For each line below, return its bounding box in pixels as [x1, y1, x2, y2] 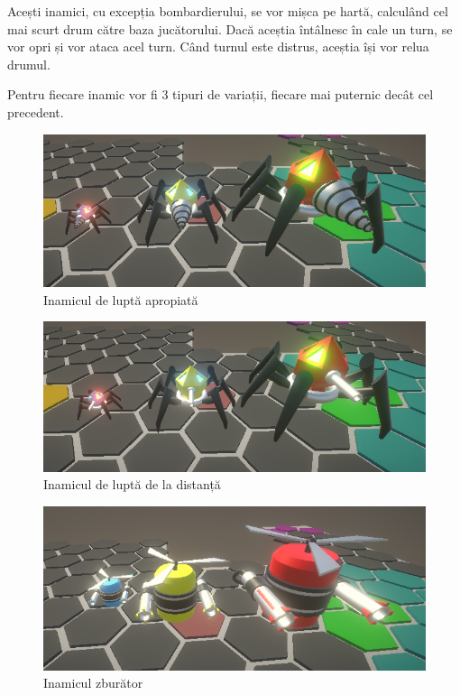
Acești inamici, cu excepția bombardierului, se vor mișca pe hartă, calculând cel [7, 2, 448, 20]
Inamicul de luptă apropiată [43, 290, 198, 309]
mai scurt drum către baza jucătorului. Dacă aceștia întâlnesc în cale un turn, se [7, 19, 453, 38]
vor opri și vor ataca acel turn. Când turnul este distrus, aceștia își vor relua [7, 37, 429, 56]
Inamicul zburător [43, 673, 143, 692]
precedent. [7, 102, 64, 121]
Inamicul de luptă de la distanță [43, 475, 221, 494]
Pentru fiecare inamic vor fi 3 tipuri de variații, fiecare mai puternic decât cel [7, 85, 434, 104]
